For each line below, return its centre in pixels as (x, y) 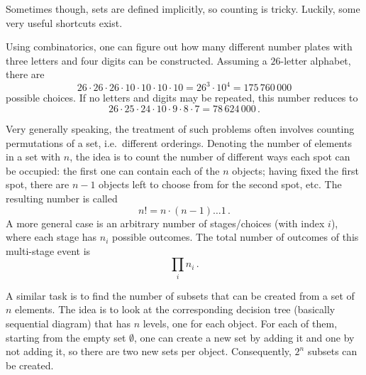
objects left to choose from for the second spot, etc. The (220, 184)
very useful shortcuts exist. (64, 22)
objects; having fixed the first (295, 170)
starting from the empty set (66, 337)
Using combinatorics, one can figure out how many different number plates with (179, 47)
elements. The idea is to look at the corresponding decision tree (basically (175, 309)
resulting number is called (62, 199)
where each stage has (51, 237)
